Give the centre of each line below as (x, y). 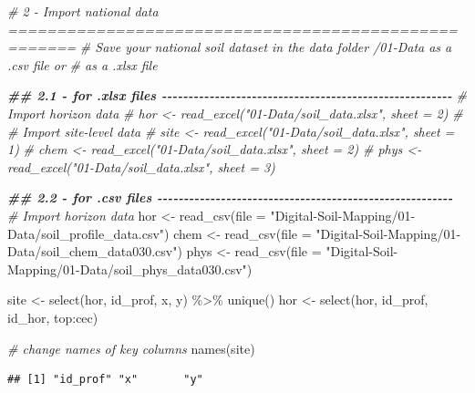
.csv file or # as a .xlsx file (83, 64)
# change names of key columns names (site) (131, 348)
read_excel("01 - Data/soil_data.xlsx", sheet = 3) (141, 166)
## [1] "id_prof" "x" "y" (105, 380)
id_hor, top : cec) (53, 317)
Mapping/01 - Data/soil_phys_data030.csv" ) (130, 269)
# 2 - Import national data (83, 11)
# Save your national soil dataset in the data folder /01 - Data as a (266, 47)
